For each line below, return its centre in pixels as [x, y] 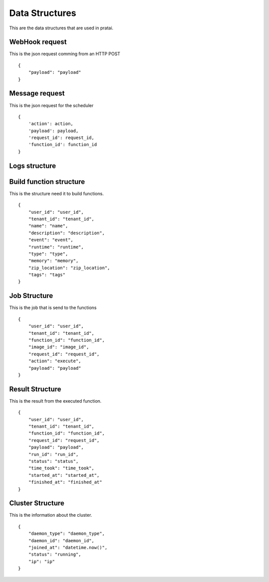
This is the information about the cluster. [51, 515]
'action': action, [51, 124]
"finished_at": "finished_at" [65, 482]
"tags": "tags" [47, 275]
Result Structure [35, 389]
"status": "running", [55, 555]
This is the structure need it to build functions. [57, 193]
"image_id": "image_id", [59, 347]
